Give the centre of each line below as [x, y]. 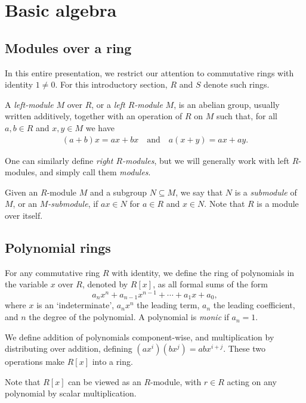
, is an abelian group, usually [227, 104]
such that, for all [247, 116]
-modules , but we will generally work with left [206, 160]
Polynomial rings [58, 247]
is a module [278, 204]
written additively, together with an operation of [94, 116]
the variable [26, 284]
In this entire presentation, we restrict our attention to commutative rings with [149, 72]
